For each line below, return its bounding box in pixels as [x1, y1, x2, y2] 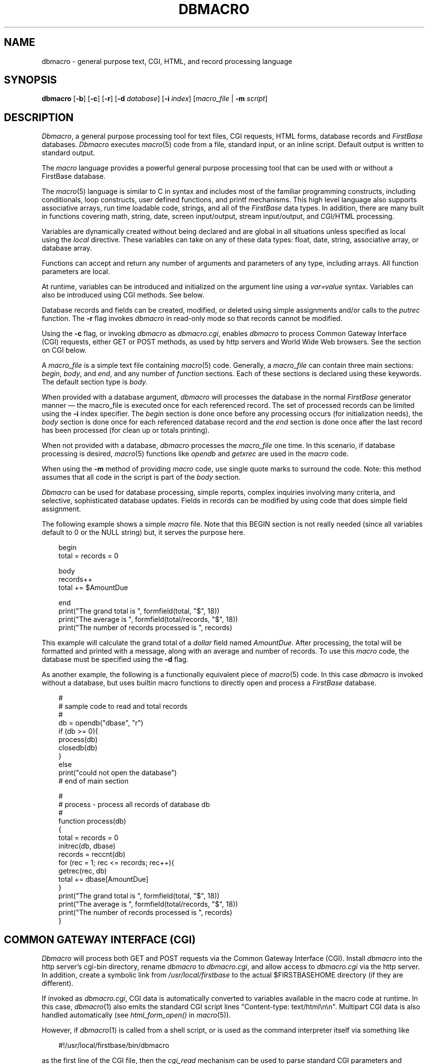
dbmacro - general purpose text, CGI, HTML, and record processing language [42, 57, 292, 65]
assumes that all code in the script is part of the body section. [42, 473, 241, 482]
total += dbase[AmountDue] [58, 875, 149, 884]
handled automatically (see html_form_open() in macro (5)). [42, 1011, 231, 1020]
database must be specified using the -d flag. [42, 655, 189, 664]
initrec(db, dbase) [58, 842, 116, 851]
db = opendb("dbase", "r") [58, 719, 144, 727]
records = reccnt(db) [58, 850, 126, 859]
